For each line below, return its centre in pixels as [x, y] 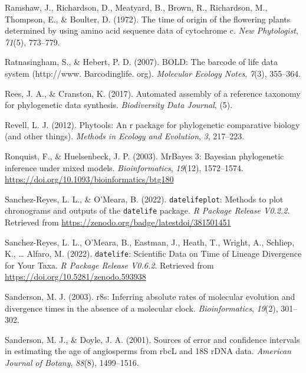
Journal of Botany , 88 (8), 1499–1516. [72, 363]
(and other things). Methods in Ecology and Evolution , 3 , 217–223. [125, 136]
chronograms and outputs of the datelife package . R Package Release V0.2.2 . [147, 210]
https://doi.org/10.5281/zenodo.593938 [75, 277]
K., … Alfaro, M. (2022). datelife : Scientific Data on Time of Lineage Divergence [153, 253]
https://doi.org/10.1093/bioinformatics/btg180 [89, 179]
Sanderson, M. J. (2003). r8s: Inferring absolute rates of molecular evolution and [150, 297]
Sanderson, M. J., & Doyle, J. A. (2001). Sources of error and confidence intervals [152, 339]
